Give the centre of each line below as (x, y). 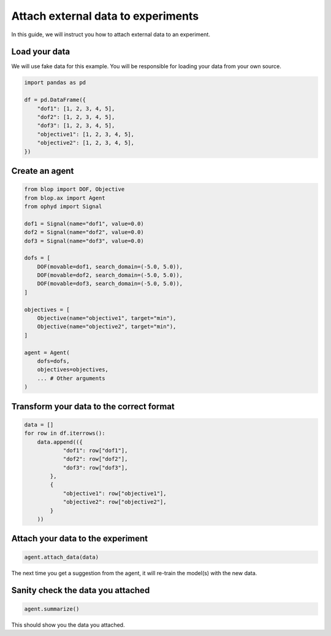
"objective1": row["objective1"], (115, 493)
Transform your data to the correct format (93, 406)
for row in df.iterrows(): (65, 433)
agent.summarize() (52, 609)
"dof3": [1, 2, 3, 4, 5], (76, 126)
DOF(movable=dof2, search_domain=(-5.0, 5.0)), (110, 275)
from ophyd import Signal (63, 206)
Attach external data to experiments (105, 16)
